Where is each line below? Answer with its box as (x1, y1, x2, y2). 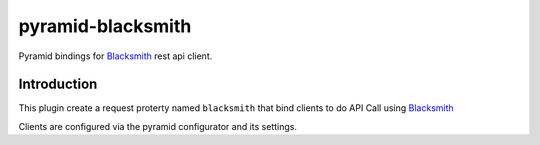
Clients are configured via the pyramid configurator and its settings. (18, 120, 297, 132)
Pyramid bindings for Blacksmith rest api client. (18, 50, 213, 62)
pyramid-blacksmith (18, 15, 192, 37)
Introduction (18, 76, 98, 93)
